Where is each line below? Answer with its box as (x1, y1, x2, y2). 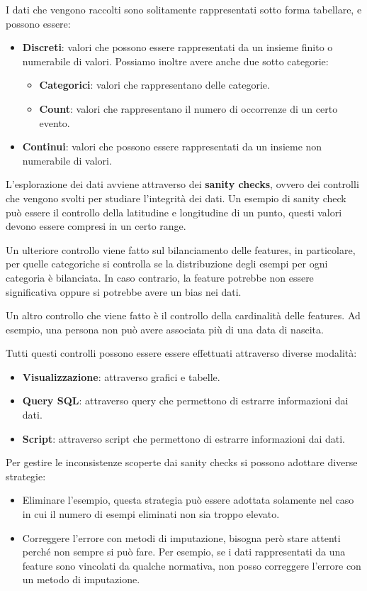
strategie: (6, 468, 46, 483)
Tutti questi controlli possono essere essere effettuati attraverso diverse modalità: (6, 346, 357, 360)
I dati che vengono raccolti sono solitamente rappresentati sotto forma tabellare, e (6, 2, 362, 16)
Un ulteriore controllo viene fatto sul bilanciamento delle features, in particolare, (6, 242, 356, 257)
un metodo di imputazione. (22, 572, 140, 587)
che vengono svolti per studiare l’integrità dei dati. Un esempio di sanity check (6, 190, 346, 205)
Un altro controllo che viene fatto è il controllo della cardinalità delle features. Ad (6, 308, 361, 323)
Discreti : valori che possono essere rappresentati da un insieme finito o (22, 40, 333, 55)
